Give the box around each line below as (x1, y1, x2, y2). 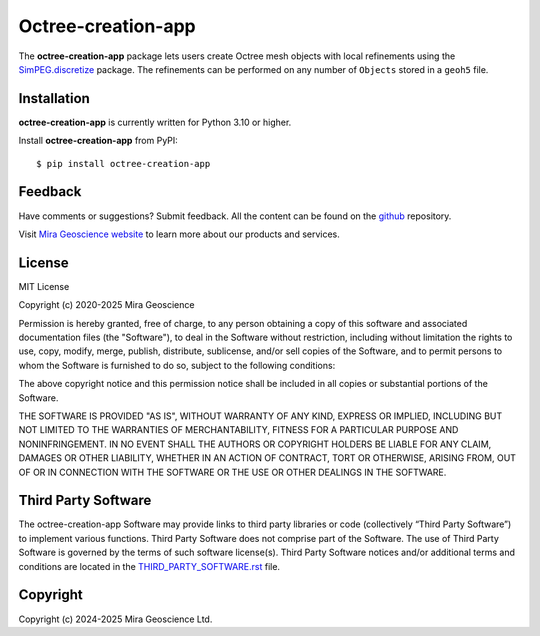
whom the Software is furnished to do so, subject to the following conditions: (18, 359, 336, 371)
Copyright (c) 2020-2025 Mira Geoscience (18, 299, 195, 311)
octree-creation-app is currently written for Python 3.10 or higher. (18, 116, 292, 128)
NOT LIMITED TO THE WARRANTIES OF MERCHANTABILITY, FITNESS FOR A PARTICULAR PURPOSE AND (18, 424, 459, 436)
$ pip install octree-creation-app (36, 158, 211, 169)
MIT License (18, 280, 70, 292)
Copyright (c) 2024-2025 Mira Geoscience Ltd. (18, 613, 213, 625)
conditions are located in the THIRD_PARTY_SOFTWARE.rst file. (18, 560, 280, 572)
